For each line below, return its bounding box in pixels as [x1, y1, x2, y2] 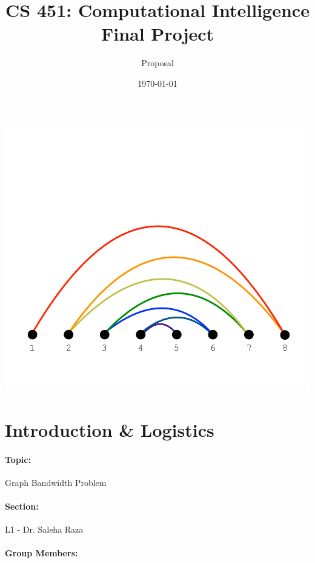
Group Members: [5, 547, 78, 559]
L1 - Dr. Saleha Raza [5, 523, 84, 536]
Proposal [141, 56, 174, 69]
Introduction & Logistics [5, 417, 214, 442]
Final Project [101, 21, 214, 46]
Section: [5, 499, 39, 512]
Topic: [5, 453, 31, 465]
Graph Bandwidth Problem [5, 476, 107, 488]
